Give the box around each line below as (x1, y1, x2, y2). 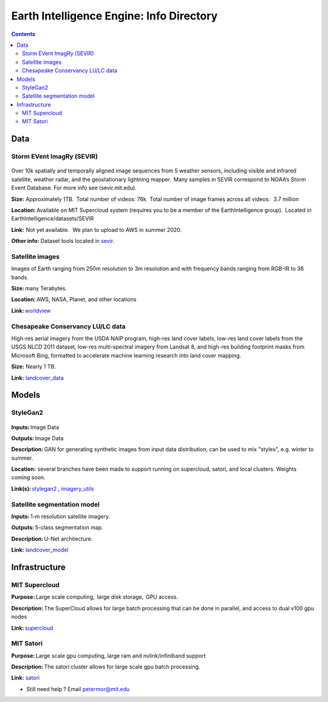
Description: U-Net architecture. (11, 535, 93, 542)
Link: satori (11, 674, 40, 681)
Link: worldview (11, 307, 51, 314)
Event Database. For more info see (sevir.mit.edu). (11, 184, 137, 191)
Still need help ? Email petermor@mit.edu (26, 685, 130, 692)
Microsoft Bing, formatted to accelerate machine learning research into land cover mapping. (11, 352, 242, 359)
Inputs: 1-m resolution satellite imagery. (11, 513, 111, 520)
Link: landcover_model (11, 547, 69, 554)
